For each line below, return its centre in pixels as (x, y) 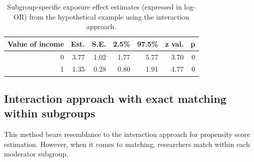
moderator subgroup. (36, 154)
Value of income (36, 43)
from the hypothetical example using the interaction (109, 16)
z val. (174, 43)
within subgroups (50, 113)
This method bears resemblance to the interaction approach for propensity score (127, 134)
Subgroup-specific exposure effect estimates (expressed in (94, 7)
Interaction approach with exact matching (115, 98)
